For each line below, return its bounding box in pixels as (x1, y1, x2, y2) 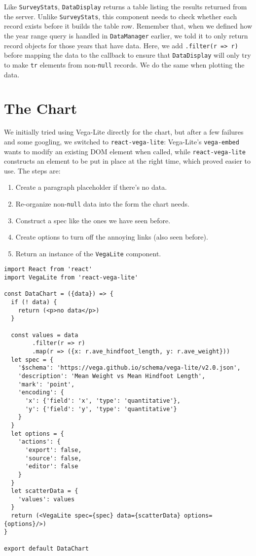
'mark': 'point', (18, 381, 75, 388)
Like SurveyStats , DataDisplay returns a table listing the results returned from (4, 1, 247, 11)
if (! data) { (11, 299, 57, 306)
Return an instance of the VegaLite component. (15, 248, 161, 258)
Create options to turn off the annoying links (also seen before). (15, 232, 208, 242)
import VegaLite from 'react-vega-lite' (4, 274, 139, 281)
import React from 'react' (4, 266, 92, 273)
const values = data (11, 331, 78, 339)
